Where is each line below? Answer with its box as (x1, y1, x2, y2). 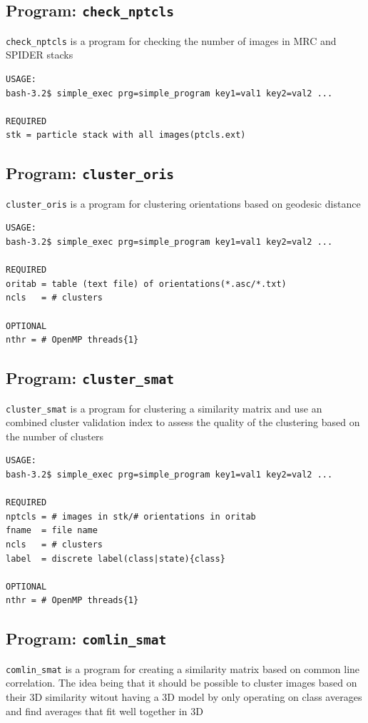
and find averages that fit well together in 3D (6, 703, 203, 718)
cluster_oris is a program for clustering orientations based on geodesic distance (6, 196, 361, 211)
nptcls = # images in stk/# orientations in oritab (6, 511, 256, 522)
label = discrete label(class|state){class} (6, 553, 225, 564)
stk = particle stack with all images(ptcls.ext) (6, 130, 246, 141)
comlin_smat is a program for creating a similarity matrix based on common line (6, 661, 360, 676)
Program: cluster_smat (6, 367, 175, 389)
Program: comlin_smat (6, 627, 167, 649)
